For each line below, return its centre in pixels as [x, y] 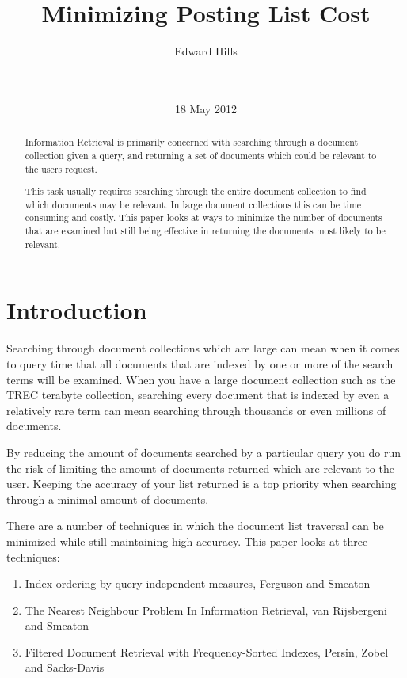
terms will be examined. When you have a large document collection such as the [201, 379]
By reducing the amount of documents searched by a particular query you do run [203, 452]
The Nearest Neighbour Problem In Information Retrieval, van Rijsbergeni [206, 609]
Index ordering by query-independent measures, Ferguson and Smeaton [198, 583]
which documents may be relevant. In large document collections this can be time [193, 204]
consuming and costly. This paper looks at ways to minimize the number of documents [203, 217]
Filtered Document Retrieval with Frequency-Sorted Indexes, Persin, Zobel [207, 651]
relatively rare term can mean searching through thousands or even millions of [196, 410]
